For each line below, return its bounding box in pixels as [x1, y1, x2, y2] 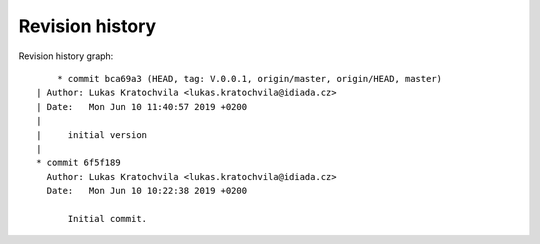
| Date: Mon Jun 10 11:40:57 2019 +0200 [36, 101, 248, 112]
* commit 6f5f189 [36, 157, 121, 169]
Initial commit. [67, 213, 148, 224]
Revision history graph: [18, 50, 114, 62]
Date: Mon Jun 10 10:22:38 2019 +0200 [46, 185, 248, 197]
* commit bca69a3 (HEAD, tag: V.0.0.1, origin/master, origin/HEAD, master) [56, 73, 443, 84]
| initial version [36, 129, 148, 140]
